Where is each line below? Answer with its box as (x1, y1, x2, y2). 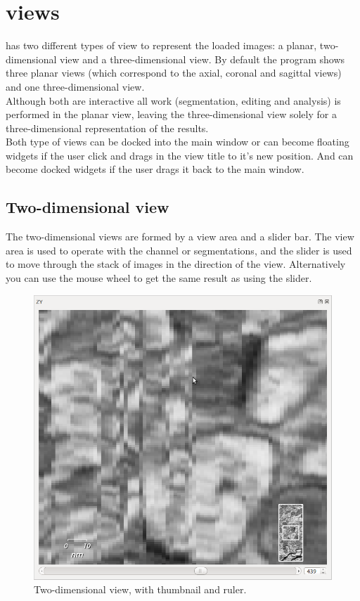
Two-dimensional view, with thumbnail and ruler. (34, 582, 247, 597)
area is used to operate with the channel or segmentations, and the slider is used (6, 243, 352, 257)
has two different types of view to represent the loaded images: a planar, (6, 38, 317, 53)
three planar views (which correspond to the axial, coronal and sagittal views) (6, 65, 342, 80)
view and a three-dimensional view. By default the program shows (60, 51, 345, 66)
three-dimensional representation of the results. (6, 120, 209, 135)
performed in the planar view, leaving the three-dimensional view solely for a (6, 107, 337, 122)
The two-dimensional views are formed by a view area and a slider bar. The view (6, 229, 354, 244)
